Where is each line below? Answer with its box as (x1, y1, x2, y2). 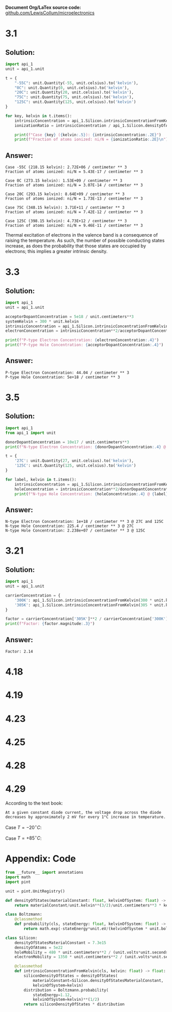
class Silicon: (5, 935, 38, 940)
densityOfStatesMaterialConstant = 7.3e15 (14, 940, 106, 945)
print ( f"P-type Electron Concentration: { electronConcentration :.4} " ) (5, 338, 159, 343)
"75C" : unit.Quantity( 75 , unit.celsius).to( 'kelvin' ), (14, 95, 134, 100)
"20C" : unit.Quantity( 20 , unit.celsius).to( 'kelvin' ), (14, 90, 134, 95)
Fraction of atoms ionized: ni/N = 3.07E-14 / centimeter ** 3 (5, 183, 143, 188)
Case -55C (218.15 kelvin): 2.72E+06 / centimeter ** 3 (5, 165, 127, 170)
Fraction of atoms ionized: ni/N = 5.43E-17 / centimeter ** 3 (5, 169, 143, 175)
